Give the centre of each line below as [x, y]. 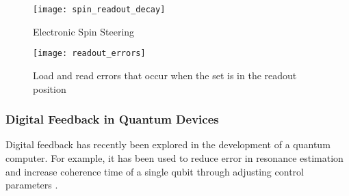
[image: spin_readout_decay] [99, 10]
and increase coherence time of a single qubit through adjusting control [155, 171]
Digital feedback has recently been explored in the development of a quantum [168, 144]
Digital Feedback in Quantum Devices [112, 119]
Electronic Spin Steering [84, 31]
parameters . [32, 185]
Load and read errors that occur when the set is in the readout [165, 75]
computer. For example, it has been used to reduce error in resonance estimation [174, 157]
